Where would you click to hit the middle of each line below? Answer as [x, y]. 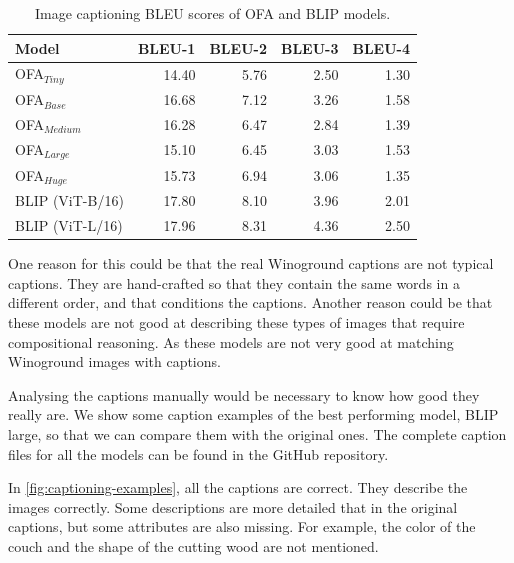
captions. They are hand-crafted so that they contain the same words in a [234, 282]
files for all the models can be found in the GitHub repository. [198, 453]
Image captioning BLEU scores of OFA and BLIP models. [212, 13]
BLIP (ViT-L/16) [69, 225]
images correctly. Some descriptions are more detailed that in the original [233, 506]
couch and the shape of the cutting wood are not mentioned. [193, 545]
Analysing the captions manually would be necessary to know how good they [244, 394]
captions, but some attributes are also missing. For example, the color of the [242, 526]
